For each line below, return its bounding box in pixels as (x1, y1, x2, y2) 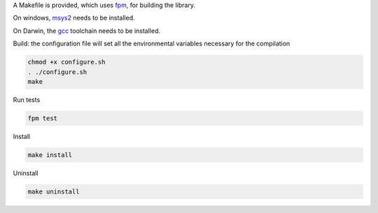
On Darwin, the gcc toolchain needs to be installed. (13, 27, 161, 35)
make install (27, 151, 73, 159)
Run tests (13, 95, 41, 104)
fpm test (27, 114, 58, 122)
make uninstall (27, 187, 80, 196)
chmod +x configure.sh (27, 58, 106, 66)
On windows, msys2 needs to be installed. (13, 14, 136, 22)
